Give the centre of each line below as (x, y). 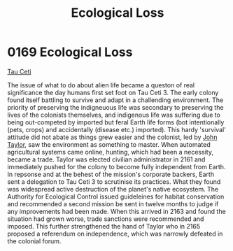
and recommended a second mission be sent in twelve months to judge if (113, 203)
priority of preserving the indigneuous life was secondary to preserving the (115, 107)
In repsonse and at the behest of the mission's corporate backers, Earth (111, 174)
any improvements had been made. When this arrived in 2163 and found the (116, 211)
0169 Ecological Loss (70, 52)
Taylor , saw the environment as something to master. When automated (109, 144)
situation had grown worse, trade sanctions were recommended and (106, 219)
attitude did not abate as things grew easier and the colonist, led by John (112, 137)
